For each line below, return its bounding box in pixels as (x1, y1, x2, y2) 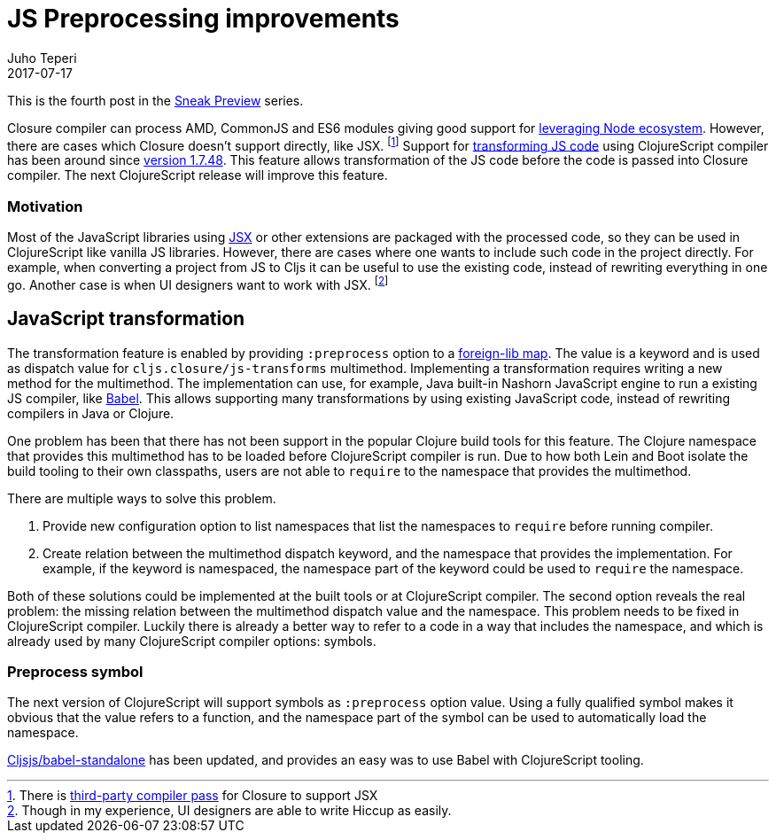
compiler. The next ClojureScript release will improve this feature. (7, 167, 388, 183)
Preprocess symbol (7, 663, 144, 681)
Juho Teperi (7, 50, 77, 66)
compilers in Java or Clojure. (7, 405, 175, 421)
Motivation (7, 197, 83, 215)
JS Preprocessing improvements (7, 4, 400, 34)
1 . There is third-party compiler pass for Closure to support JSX (7, 788, 378, 804)
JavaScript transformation (7, 307, 245, 331)
